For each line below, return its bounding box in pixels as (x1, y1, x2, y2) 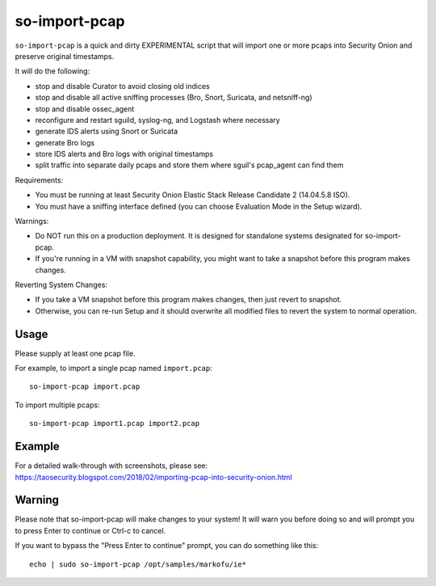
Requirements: (15, 175, 64, 185)
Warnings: (15, 217, 49, 226)
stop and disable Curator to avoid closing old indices (35, 81, 210, 91)
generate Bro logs (35, 137, 95, 147)
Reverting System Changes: (15, 280, 108, 289)
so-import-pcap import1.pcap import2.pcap (29, 419, 200, 428)
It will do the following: (15, 66, 90, 76)
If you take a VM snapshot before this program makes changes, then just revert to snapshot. (35, 295, 342, 305)
